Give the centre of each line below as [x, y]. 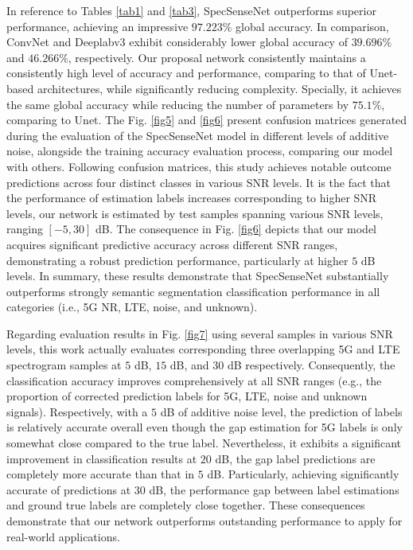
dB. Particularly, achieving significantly [303, 474]
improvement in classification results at [102, 458]
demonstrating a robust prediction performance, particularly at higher [177, 260]
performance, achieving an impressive [97, 26]
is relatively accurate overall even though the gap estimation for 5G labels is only [205, 427]
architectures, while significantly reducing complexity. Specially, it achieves [219, 88]
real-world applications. [63, 536]
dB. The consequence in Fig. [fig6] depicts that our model [236, 229]
